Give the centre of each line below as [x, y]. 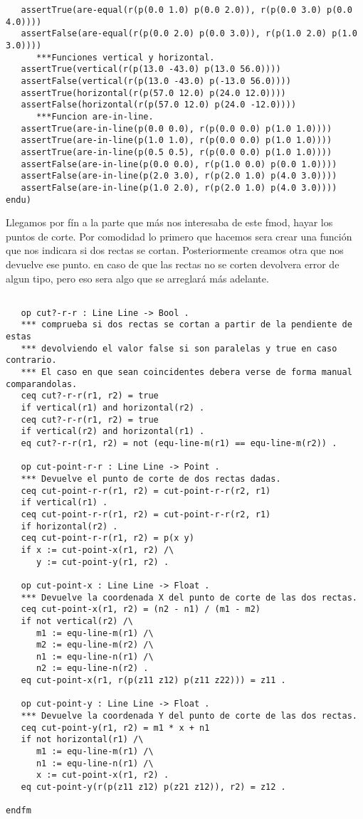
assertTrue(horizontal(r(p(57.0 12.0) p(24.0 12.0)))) [153, 93]
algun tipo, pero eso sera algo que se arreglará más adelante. [137, 278]
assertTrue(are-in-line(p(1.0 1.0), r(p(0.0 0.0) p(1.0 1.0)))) [177, 141]
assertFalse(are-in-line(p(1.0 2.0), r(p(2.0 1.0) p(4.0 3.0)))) [179, 187]
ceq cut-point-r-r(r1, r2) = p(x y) [107, 538]
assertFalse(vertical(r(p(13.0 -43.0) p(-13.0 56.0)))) [156, 81]
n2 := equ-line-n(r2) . [92, 669]
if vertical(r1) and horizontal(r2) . [113, 408]
